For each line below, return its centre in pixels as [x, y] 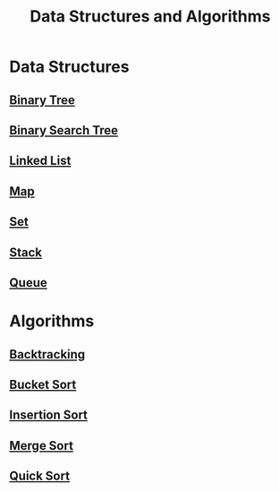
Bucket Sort [43, 384]
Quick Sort [39, 476]
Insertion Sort [48, 415]
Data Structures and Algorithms [150, 17]
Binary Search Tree [64, 130]
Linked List [40, 161]
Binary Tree [42, 100]
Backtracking [47, 354]
